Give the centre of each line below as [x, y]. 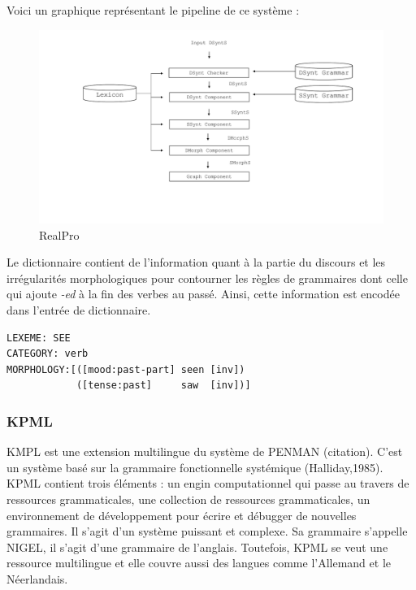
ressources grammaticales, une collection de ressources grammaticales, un [188, 499]
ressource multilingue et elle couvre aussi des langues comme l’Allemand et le [199, 563]
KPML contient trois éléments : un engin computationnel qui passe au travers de [208, 483]
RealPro [59, 234]
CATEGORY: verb [48, 354]
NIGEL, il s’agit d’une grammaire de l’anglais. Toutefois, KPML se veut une [197, 547]
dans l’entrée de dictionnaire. [79, 310]
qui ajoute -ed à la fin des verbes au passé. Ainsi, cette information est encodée [203, 294]
